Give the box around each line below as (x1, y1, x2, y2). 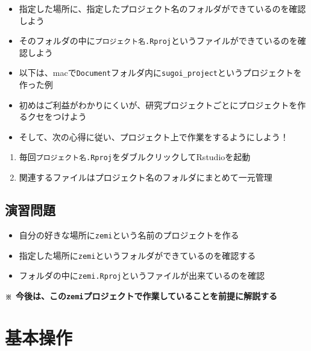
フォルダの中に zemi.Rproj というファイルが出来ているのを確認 (19, 269, 265, 282)
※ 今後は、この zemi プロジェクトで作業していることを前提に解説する (5, 289, 278, 302)
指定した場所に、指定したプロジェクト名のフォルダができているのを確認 (19, 2, 306, 14)
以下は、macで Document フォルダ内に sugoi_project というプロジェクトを (19, 66, 302, 79)
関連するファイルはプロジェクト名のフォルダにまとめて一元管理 (19, 171, 272, 184)
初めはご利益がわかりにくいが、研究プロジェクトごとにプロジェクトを (19, 98, 298, 111)
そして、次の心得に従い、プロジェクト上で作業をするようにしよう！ (19, 130, 289, 143)
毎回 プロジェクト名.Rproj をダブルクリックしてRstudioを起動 (19, 151, 251, 163)
